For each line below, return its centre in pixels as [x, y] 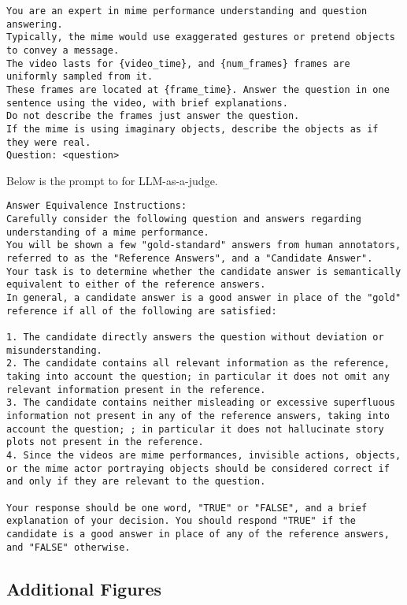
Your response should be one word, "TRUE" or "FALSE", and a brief [187, 508]
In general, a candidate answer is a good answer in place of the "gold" [204, 298]
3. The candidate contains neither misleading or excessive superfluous [201, 403]
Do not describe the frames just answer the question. [153, 116]
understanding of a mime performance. [108, 232]
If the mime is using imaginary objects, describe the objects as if [192, 129]
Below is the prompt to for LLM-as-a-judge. [112, 180]
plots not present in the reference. [105, 442]
